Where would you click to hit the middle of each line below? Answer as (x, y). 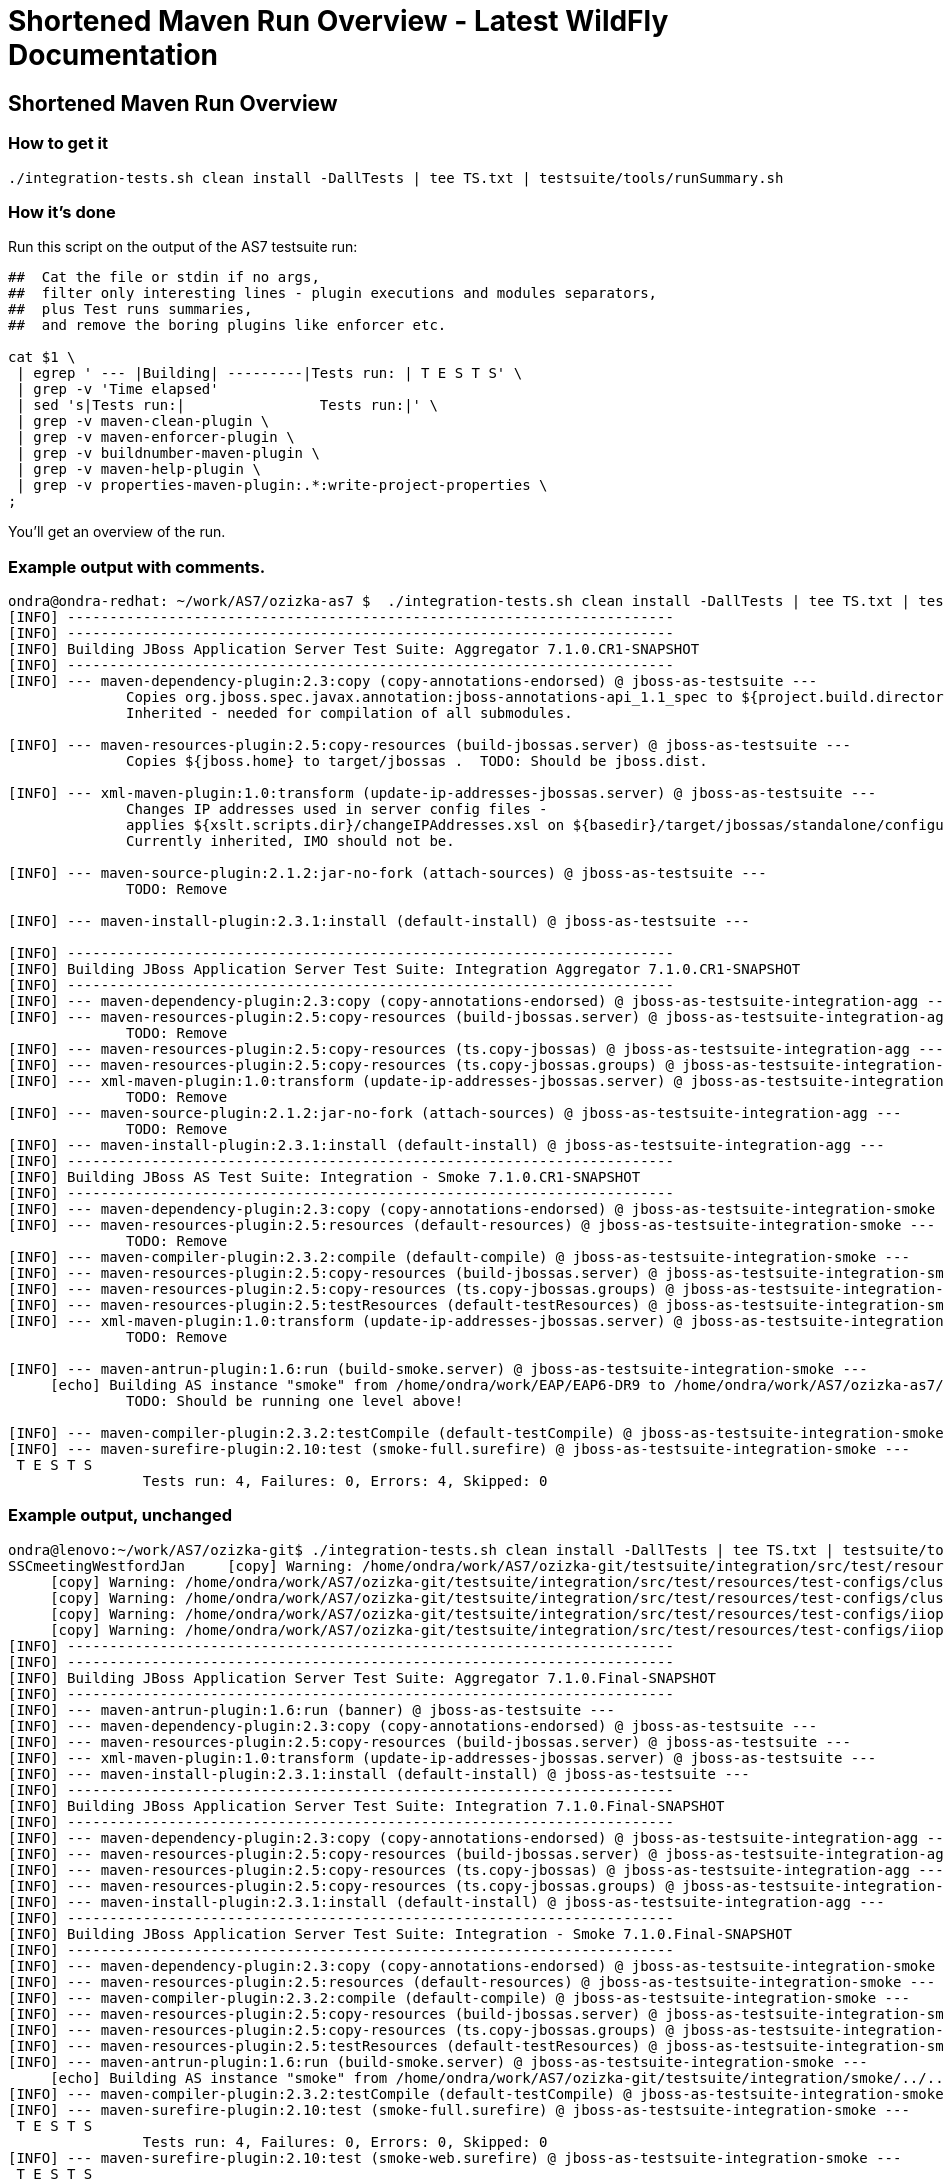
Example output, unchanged (120, 1515)
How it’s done (62, 211)
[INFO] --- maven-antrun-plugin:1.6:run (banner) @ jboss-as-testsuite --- (311, 1709)
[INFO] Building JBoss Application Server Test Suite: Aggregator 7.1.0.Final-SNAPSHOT (362, 1677)
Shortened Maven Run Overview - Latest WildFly (338, 21)
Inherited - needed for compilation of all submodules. (349, 713)
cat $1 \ (42, 357)
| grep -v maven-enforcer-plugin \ (155, 437)
